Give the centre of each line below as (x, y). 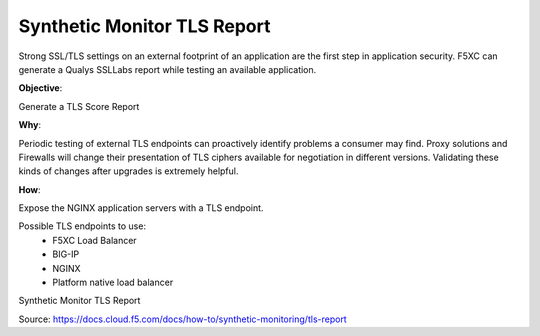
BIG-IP (66, 254)
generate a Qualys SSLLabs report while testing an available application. (167, 69)
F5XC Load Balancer (94, 240)
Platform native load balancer (113, 282)
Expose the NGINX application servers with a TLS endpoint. (141, 208)
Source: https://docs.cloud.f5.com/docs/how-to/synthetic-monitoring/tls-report (182, 319)
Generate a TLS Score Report (79, 106)
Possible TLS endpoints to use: (82, 226)
